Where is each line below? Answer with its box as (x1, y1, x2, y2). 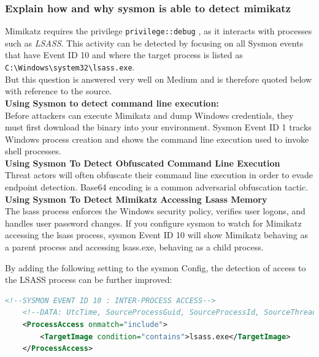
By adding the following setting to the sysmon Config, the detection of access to (5, 261, 306, 274)
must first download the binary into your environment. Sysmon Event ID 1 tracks (5, 121, 312, 133)
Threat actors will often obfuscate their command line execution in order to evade (5, 168, 313, 181)
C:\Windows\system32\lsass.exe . (5, 61, 135, 73)
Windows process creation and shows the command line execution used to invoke (5, 132, 309, 145)
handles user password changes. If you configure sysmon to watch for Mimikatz (5, 216, 302, 229)
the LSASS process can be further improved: (5, 273, 172, 286)
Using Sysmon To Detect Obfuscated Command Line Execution (5, 156, 280, 169)
